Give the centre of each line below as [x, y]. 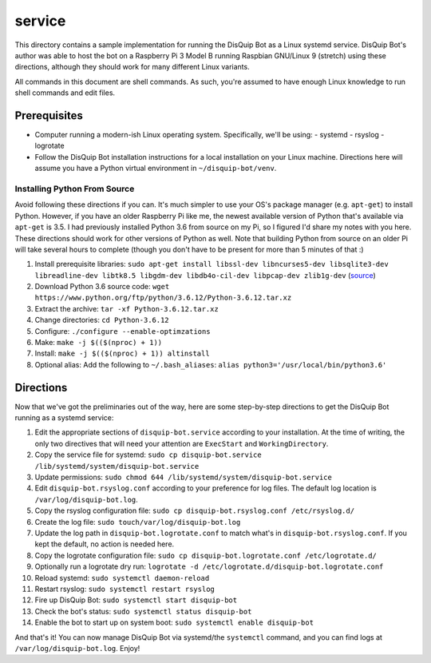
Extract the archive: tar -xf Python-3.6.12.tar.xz [127, 308]
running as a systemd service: [64, 418]
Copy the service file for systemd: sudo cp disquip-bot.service [148, 455]
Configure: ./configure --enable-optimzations [123, 331]
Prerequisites [49, 115]
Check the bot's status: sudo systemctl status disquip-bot [143, 611]
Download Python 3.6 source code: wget [102, 287]
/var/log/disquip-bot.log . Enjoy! [77, 648]
